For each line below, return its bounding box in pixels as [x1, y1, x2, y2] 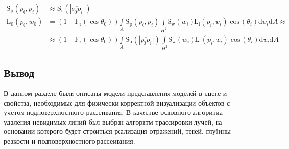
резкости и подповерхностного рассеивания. [4, 136, 135, 146]
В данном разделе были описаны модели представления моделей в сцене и [4, 88, 227, 98]
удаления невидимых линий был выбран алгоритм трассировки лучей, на [4, 116, 222, 127]
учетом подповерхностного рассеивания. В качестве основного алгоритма [4, 107, 223, 117]
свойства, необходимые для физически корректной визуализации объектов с [4, 97, 230, 108]
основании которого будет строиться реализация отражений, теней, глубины [4, 126, 231, 136]
